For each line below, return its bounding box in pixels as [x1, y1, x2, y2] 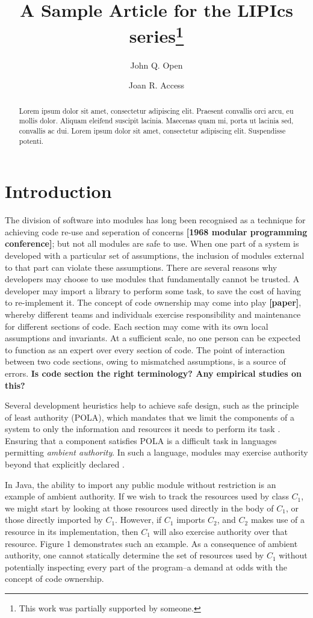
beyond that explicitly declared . [5, 458, 125, 471]
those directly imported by [5, 513, 103, 526]
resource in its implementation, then [5, 525, 138, 538]
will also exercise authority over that [153, 525, 288, 538]
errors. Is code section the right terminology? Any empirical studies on [5, 366, 302, 379]
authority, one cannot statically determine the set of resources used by [5, 549, 264, 561]
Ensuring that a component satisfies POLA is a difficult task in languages [5, 434, 277, 447]
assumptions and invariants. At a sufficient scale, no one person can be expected [5, 332, 301, 344]
